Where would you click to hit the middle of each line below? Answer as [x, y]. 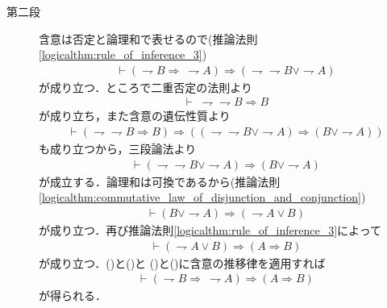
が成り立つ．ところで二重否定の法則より [146, 87]
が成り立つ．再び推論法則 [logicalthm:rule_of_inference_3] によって [210, 229]
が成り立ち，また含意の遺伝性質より [135, 116]
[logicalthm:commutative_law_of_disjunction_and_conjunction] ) [202, 197]
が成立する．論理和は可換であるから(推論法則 [160, 181]
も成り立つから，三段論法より [118, 149]
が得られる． [73, 296]
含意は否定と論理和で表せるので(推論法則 [148, 38]
